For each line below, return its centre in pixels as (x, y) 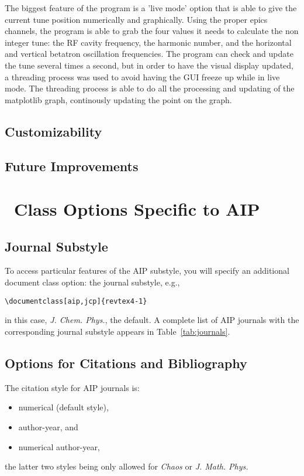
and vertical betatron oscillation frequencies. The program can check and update (149, 54)
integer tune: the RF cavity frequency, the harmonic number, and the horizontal (148, 42)
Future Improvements (72, 166)
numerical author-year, (59, 446)
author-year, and (48, 426)
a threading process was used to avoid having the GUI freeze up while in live (142, 76)
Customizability (53, 131)
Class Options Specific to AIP (137, 209)
